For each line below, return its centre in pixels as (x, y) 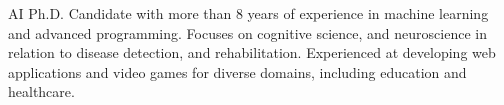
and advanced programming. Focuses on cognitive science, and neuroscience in (247, 32)
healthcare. (41, 91)
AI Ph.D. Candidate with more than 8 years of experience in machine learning (248, 13)
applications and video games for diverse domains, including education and (237, 71)
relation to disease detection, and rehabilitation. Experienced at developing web (252, 52)
